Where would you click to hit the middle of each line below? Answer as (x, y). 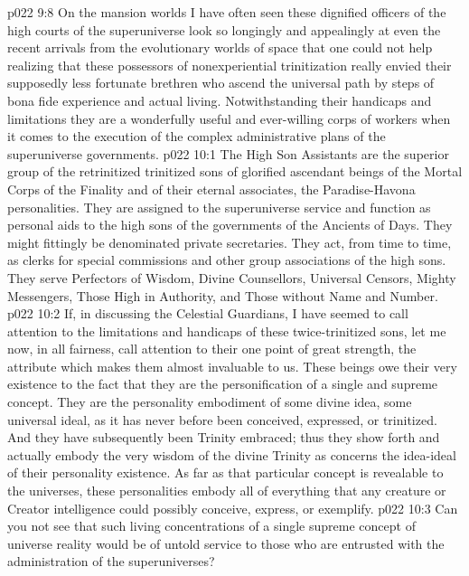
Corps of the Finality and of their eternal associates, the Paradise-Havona (211, 189)
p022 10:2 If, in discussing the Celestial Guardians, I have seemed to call (208, 313)
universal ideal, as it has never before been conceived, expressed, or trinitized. (222, 419)
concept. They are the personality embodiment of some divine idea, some (210, 402)
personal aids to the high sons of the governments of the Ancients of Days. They (230, 225)
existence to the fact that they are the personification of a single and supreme (223, 384)
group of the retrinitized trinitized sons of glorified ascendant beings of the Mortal (235, 171)
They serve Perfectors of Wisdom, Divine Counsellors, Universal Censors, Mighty (232, 277)
